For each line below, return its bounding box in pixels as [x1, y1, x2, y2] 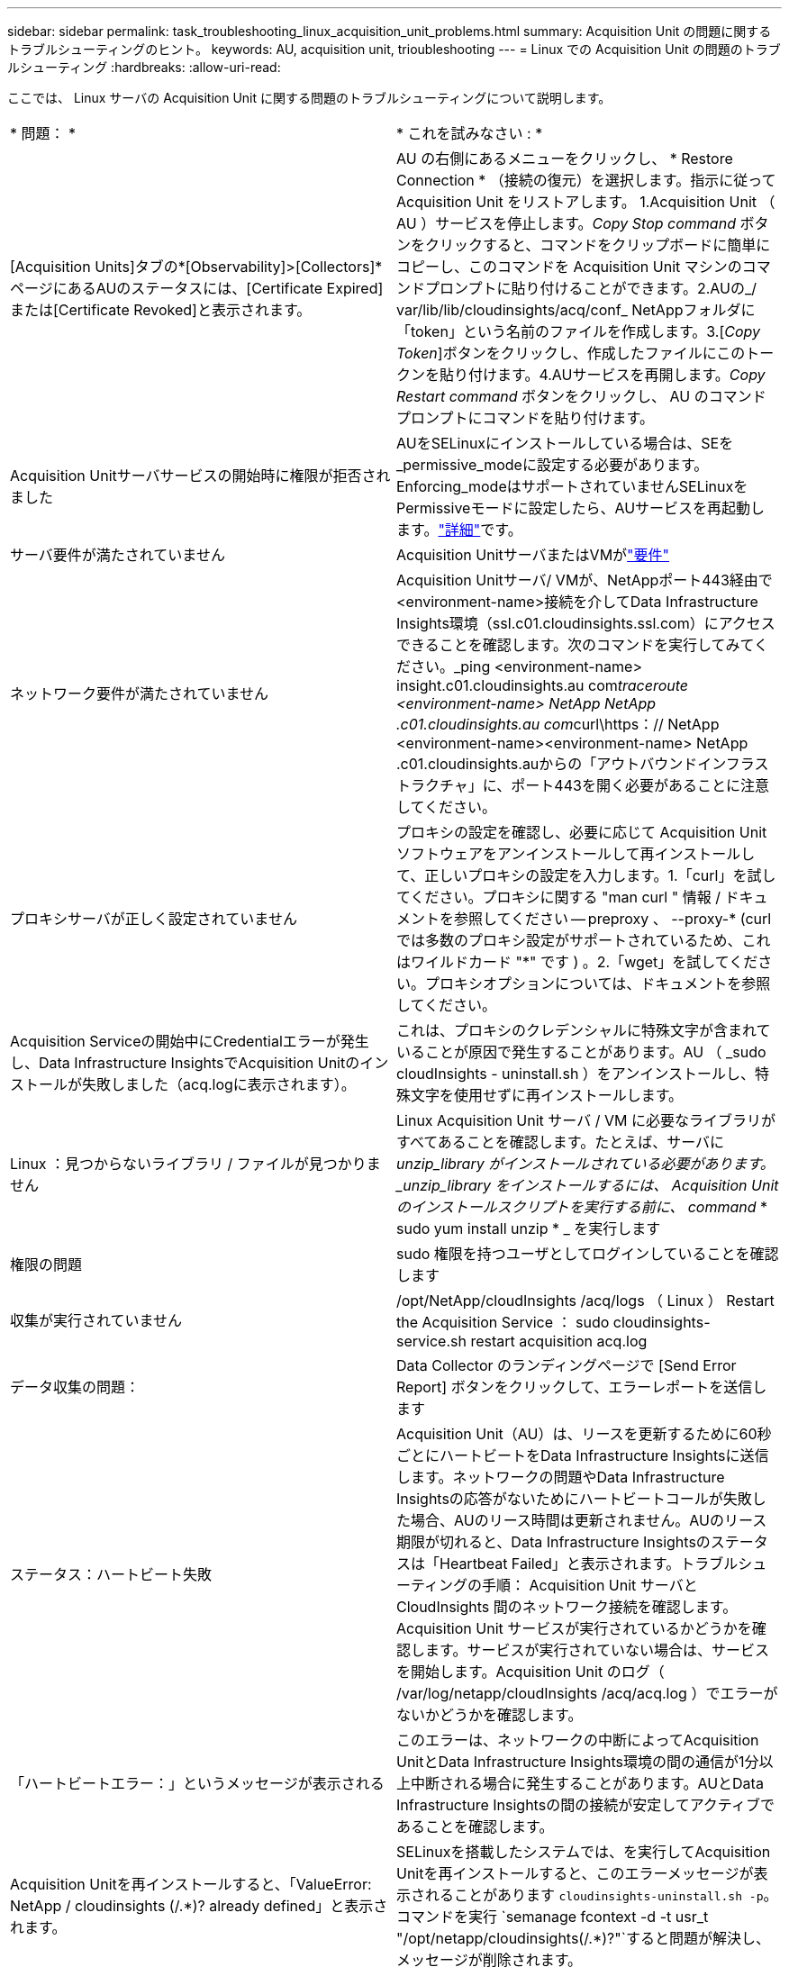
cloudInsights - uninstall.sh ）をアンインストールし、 [396, 1065, 755, 1083]
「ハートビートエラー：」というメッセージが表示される [10, 1774, 385, 1792]
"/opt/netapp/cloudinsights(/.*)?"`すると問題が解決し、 [396, 1929, 770, 1947]
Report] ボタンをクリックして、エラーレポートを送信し [396, 1378, 767, 1396]
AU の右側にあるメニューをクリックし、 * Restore [396, 150, 733, 168]
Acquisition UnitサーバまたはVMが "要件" [396, 546, 670, 564]
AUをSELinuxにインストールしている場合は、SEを [396, 434, 734, 452]
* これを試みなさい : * [396, 124, 543, 142]
